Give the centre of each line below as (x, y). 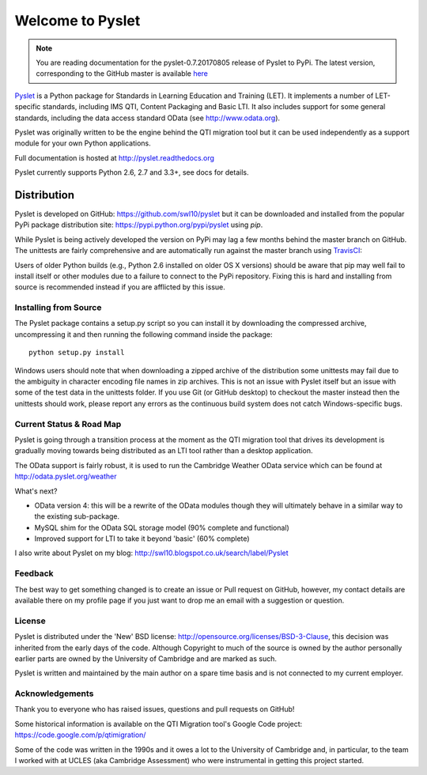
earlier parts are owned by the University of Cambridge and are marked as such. (145, 658)
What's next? (36, 491)
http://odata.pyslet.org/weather (66, 476)
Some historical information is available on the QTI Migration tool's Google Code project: (159, 724)
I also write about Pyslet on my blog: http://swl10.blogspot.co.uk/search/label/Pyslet (151, 553)
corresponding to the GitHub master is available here (122, 74)
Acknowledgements (54, 694)
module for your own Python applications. (83, 143)
